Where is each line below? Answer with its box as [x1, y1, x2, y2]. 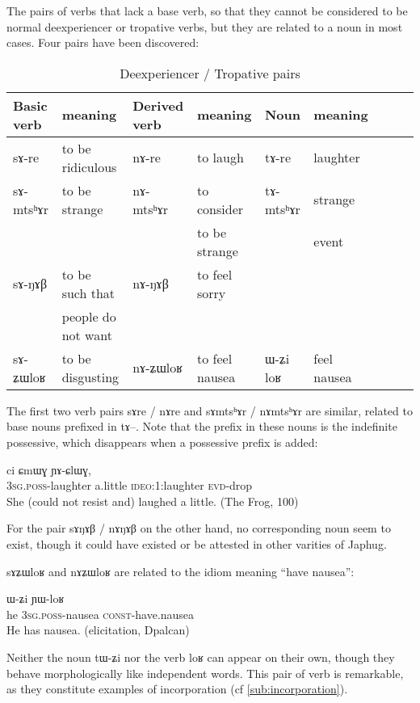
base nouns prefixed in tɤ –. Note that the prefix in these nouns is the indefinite [6, 418, 397, 435]
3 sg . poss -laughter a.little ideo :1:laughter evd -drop [6, 477, 253, 494]
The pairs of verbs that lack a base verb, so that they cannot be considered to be [6, 2, 408, 19]
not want [61, 325, 112, 344]
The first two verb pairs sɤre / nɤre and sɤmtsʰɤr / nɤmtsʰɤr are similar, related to [6, 402, 413, 419]
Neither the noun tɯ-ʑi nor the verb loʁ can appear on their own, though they [6, 648, 395, 665]
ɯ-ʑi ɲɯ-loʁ [6, 590, 65, 607]
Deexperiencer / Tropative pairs [120, 63, 300, 82]
